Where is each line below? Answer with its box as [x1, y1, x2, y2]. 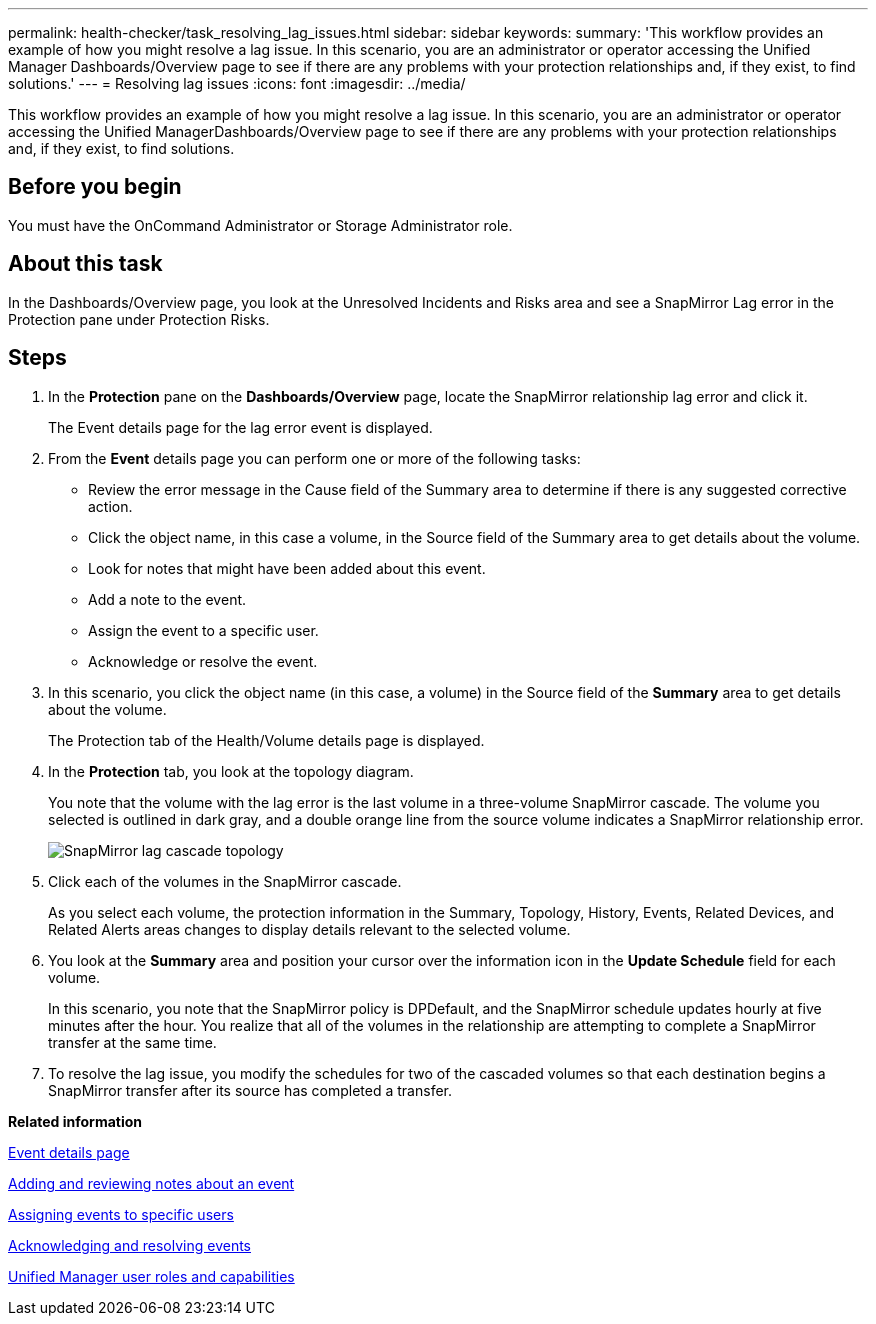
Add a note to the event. [88, 590, 247, 608]
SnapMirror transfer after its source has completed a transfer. [48, 1081, 453, 1099]
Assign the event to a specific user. [88, 621, 319, 639]
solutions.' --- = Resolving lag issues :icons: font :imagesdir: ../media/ [8, 75, 466, 92]
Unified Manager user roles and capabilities [8, 1267, 295, 1285]
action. [88, 497, 133, 515]
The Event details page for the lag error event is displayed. [48, 418, 433, 436]
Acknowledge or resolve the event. [88, 652, 318, 670]
